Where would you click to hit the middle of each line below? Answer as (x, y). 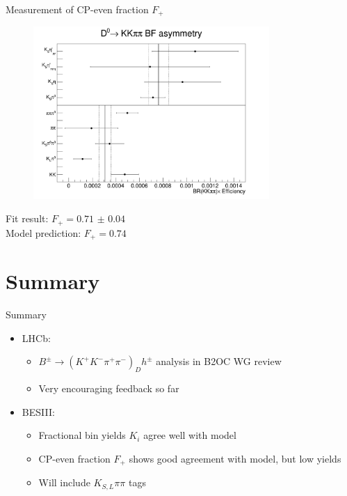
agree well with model (190, 435)
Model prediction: (43, 232)
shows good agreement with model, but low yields (235, 458)
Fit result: (27, 218)
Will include (64, 482)
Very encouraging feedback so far (109, 388)
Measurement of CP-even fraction (77, 9)
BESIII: (38, 411)
